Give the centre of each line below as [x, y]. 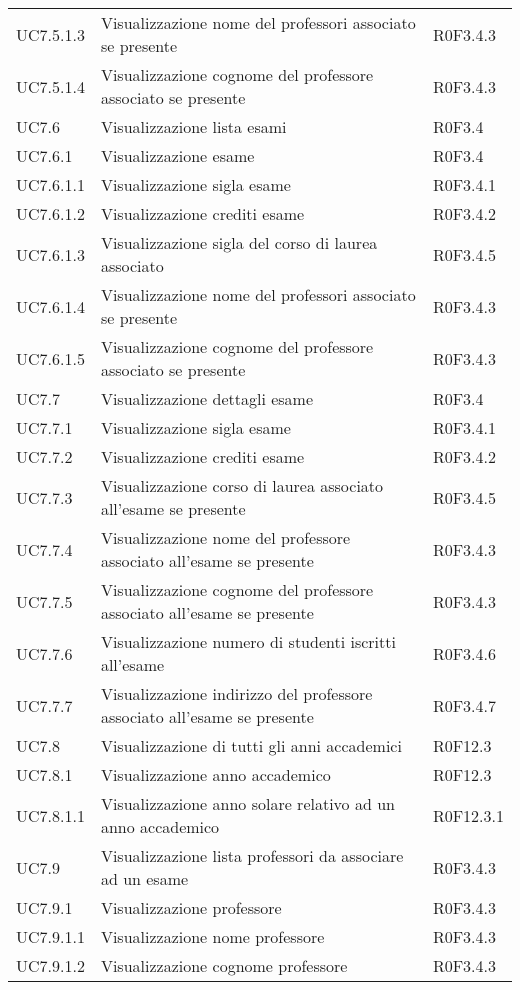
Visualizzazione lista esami [193, 126]
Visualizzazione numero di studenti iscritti [248, 641]
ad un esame [144, 878]
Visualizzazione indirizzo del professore [236, 693]
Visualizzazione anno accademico [215, 774]
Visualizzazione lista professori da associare [252, 855]
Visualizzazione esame [177, 155]
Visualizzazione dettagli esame [207, 398]
